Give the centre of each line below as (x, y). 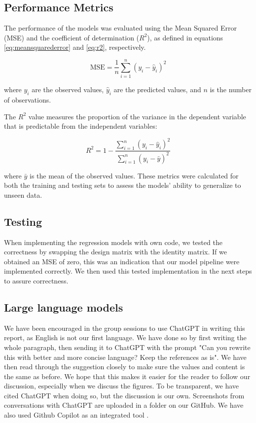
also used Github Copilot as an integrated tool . (76, 415)
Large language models (64, 307)
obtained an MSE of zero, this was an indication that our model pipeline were (122, 261)
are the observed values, (68, 89)
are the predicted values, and (157, 89)
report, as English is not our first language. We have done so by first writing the (125, 337)
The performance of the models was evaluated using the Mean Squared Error (120, 28)
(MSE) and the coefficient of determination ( (72, 37)
